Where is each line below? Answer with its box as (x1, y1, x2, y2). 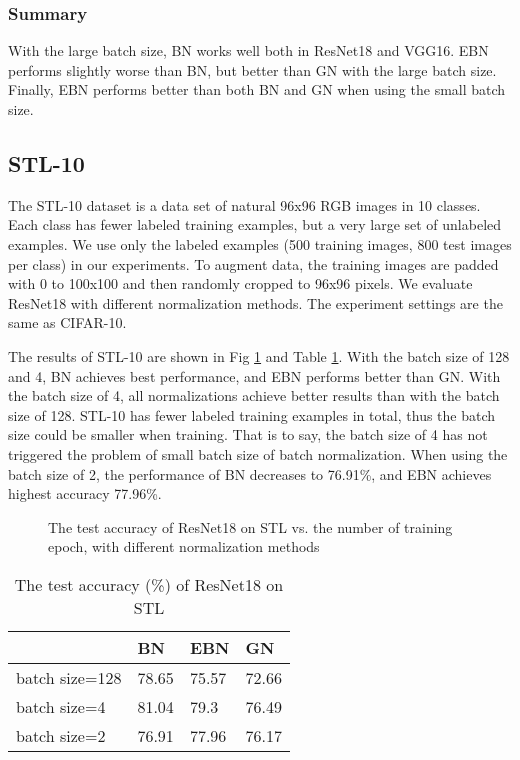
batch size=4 (16, 694, 106, 718)
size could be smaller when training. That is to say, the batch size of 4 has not (8, 424, 488, 445)
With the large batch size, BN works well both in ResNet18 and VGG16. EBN (8, 40, 489, 61)
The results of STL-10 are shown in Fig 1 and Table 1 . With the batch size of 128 (8, 345, 510, 366)
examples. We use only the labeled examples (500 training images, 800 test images (8, 233, 512, 254)
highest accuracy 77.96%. (8, 483, 162, 504)
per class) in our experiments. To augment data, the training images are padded (8, 253, 499, 274)
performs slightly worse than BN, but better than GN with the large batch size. (8, 59, 497, 80)
